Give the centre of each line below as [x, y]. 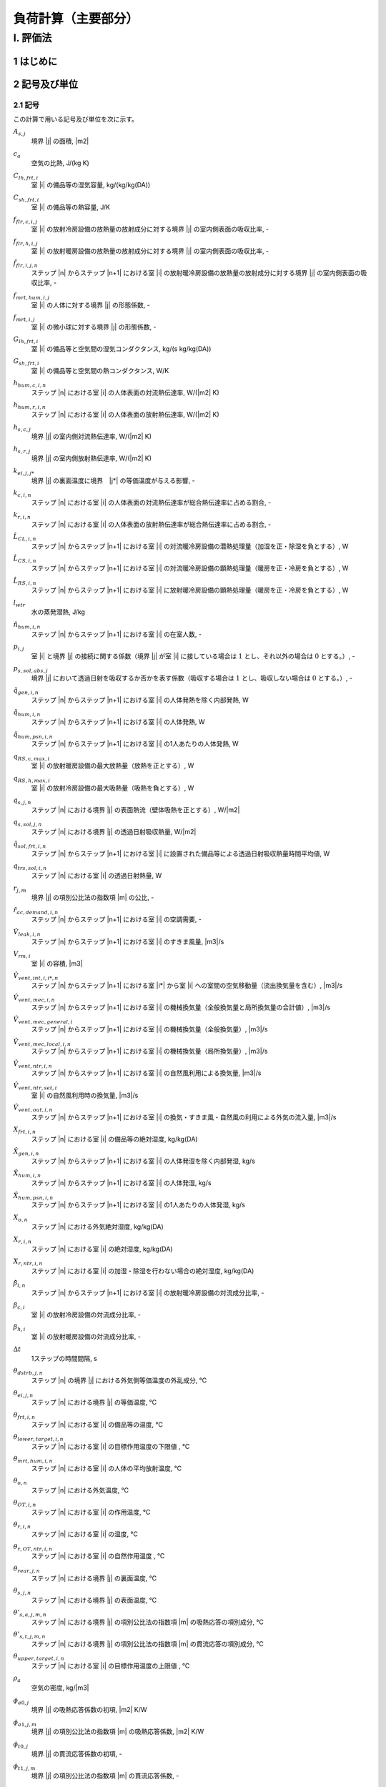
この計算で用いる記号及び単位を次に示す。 [76, 119]
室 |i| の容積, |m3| [57, 963]
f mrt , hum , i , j [31, 296]
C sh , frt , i [26, 198]
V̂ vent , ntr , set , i [35, 1086]
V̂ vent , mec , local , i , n [42, 1042]
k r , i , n [22, 516]
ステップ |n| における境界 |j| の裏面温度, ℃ [94, 1578]
